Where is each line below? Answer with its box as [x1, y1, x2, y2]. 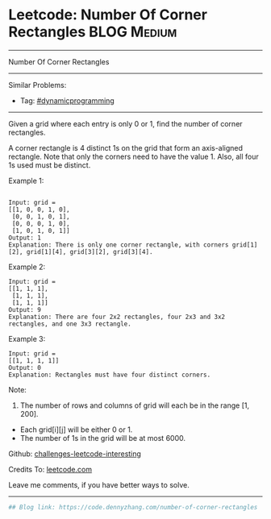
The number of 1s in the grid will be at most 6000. [19, 433, 186, 442]
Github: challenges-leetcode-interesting [8, 449, 141, 459]
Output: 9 [8, 305, 42, 313]
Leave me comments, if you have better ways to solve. [8, 480, 190, 489]
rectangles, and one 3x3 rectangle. [8, 320, 131, 328]
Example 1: [8, 176, 44, 185]
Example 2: [8, 262, 46, 272]
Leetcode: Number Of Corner [8, 6, 208, 24]
